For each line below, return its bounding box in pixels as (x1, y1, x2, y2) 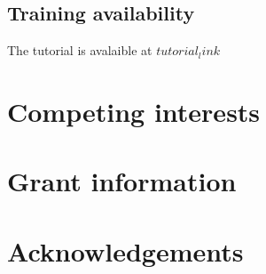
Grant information (7, 163, 237, 199)
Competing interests (7, 93, 261, 129)
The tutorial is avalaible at (7, 41, 153, 60)
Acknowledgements (7, 232, 244, 269)
